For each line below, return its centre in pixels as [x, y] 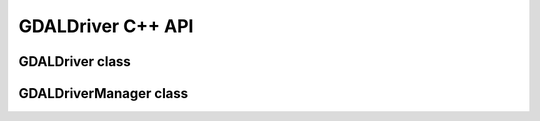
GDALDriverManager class [103, 93]
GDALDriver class [75, 61]
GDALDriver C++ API [106, 26]
